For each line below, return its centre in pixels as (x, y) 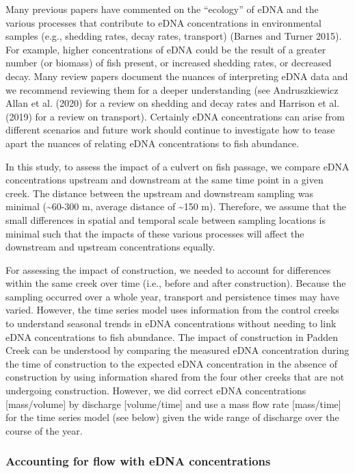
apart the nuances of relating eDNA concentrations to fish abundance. (153, 143)
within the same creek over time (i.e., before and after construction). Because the (176, 283)
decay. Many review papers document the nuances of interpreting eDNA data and (177, 76)
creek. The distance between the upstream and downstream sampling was (160, 193)
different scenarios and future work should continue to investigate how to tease (170, 130)
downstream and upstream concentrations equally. (110, 247)
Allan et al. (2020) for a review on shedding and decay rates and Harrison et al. (173, 103)
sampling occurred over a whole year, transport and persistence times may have (172, 296)
